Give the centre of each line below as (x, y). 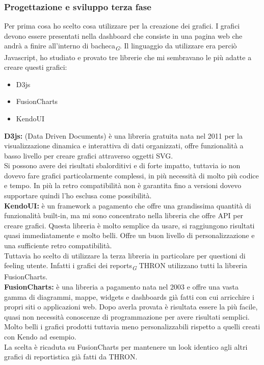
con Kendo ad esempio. (40, 336)
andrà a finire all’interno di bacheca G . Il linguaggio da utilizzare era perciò (121, 46)
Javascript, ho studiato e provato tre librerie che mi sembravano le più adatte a (128, 57)
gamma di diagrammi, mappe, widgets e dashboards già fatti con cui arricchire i (129, 296)
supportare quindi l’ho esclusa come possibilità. (78, 195)
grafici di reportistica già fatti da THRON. (71, 357)
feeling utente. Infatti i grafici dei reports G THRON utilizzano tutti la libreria (126, 266)
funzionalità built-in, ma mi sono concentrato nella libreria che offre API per (124, 215)
